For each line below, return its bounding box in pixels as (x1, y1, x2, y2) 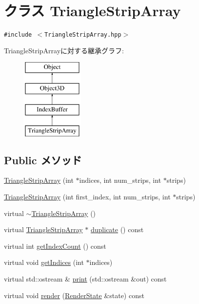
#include (4, 31, 32, 39)
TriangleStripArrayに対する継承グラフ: (4, 45, 124, 55)
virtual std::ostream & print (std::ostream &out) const (4, 273, 167, 283)
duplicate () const (91, 224, 144, 235)
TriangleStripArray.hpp (44, 31, 121, 39)
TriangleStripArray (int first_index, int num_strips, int (4, 191, 171, 201)
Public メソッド (4, 152, 82, 167)
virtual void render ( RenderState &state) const (4, 290, 144, 300)
